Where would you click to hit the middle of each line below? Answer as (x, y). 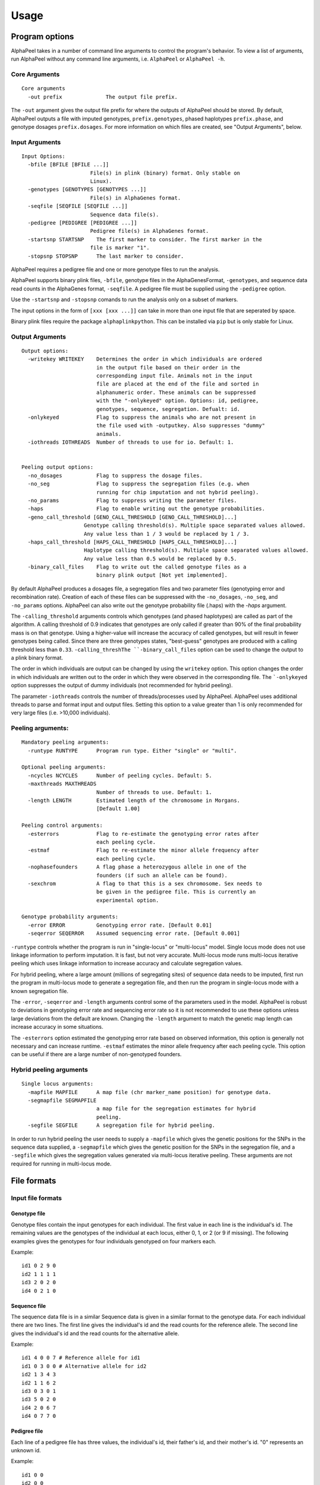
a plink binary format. (37, 658)
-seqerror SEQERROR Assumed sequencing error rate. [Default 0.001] (134, 933)
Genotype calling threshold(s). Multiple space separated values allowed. (195, 525)
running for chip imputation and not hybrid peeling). (177, 492)
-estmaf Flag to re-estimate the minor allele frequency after (143, 850)
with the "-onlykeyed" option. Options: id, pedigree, (177, 401)
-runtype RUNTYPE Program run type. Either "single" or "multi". (132, 751)
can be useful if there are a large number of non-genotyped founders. (96, 1054)
